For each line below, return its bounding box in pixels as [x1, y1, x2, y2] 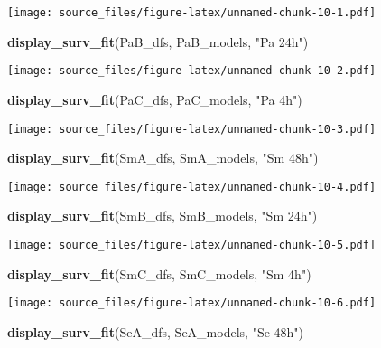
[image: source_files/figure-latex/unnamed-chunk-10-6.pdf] [7, 296, 376, 310]
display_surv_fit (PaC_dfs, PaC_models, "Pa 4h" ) [7, 89, 302, 108]
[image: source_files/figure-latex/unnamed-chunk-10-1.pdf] [7, 6, 376, 19]
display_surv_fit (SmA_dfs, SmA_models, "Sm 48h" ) [7, 148, 319, 167]
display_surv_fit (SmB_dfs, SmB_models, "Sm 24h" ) [7, 206, 318, 225]
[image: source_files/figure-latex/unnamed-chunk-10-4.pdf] [7, 180, 376, 193]
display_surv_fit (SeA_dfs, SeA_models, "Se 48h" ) [7, 322, 304, 341]
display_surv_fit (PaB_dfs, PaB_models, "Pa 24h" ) [7, 32, 309, 51]
